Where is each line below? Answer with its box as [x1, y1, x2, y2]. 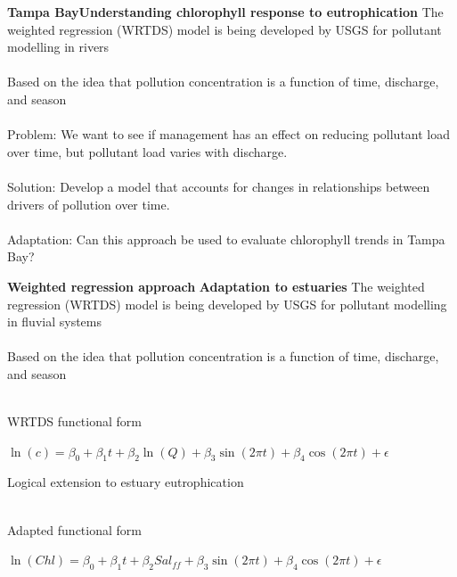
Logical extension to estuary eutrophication [7, 473, 244, 491]
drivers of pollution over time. [7, 194, 170, 213]
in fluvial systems [7, 312, 102, 331]
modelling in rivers [7, 37, 110, 56]
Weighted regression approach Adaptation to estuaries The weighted [7, 276, 425, 295]
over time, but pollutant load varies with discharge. [7, 142, 288, 161]
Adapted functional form [7, 520, 142, 539]
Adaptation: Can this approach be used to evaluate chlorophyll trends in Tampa [7, 229, 445, 248]
